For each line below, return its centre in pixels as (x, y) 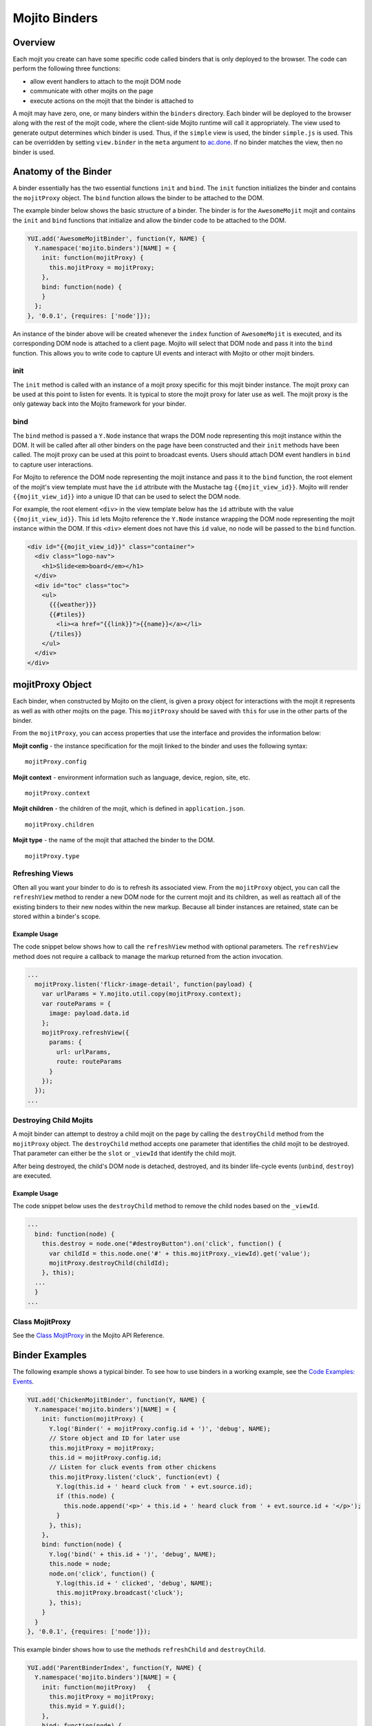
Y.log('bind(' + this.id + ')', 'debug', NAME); (133, 1554)
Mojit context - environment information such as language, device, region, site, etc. (132, 777)
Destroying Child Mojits (53, 1121)
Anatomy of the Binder (62, 172)
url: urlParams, (84, 1052)
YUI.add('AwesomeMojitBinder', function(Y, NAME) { (116, 239)
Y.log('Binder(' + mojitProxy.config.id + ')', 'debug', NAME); (160, 1428)
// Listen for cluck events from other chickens (133, 1467)
